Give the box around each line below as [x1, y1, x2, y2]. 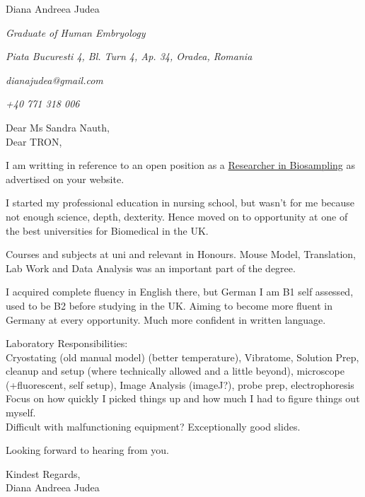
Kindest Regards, [6, 466, 81, 481]
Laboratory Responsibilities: [6, 336, 128, 351]
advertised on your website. [6, 171, 124, 186]
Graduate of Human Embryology [6, 25, 146, 40]
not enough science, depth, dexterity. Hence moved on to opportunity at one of [6, 209, 348, 223]
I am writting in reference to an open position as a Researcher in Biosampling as [6, 158, 356, 173]
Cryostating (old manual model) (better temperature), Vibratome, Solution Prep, [6, 349, 359, 364]
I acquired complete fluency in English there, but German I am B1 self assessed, [6, 284, 354, 299]
